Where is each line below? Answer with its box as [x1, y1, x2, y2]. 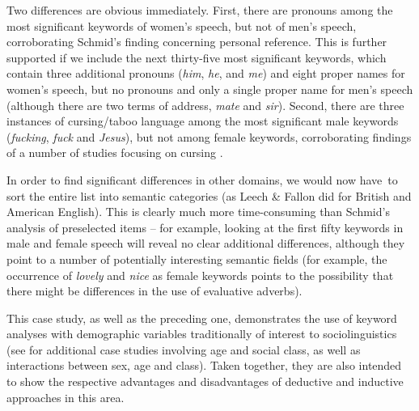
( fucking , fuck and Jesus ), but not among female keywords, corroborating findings [6, 128, 412, 145]
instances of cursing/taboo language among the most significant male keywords [6, 112, 399, 129]
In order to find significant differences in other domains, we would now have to [6, 171, 398, 188]
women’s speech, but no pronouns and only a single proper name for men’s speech [6, 80, 413, 97]
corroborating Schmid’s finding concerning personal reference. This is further [6, 33, 387, 50]
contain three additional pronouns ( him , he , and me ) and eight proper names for [6, 65, 405, 82]
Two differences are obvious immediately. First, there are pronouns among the [6, 2, 393, 18]
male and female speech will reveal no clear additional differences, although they [6, 235, 405, 252]
